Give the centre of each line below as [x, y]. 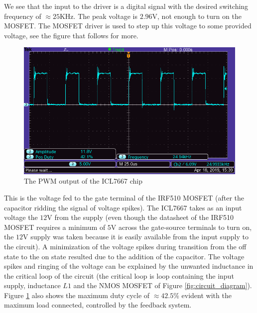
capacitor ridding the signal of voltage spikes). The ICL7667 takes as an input [123, 207]
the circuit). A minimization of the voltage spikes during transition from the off [125, 246]
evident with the [206, 295]
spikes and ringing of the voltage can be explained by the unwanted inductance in [129, 266]
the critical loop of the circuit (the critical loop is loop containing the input [119, 275]
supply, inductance [32, 285]
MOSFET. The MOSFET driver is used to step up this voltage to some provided [128, 26]
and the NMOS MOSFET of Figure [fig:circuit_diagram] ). [163, 285]
